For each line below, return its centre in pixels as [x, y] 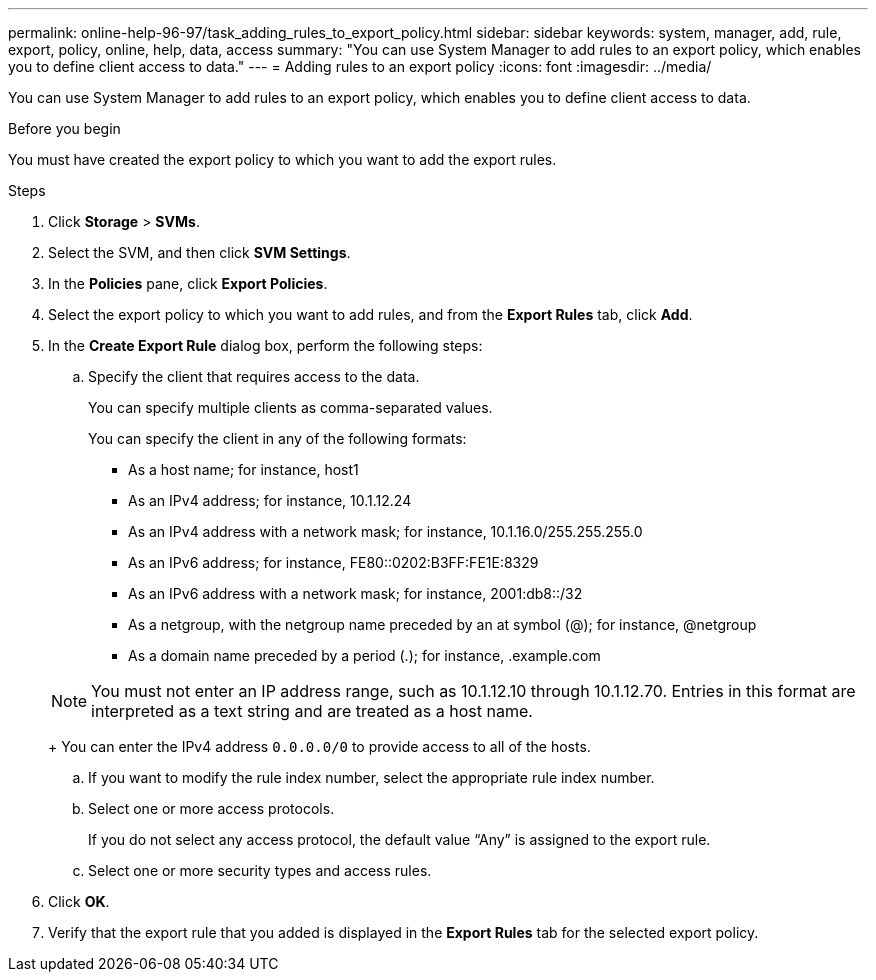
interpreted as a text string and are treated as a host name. [312, 711]
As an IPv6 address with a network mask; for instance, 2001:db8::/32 [355, 593]
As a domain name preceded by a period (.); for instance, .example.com [364, 655]
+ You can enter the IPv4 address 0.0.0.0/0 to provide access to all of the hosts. [319, 746]
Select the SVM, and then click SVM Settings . [199, 252]
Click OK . [79, 901]
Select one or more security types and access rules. [260, 870]
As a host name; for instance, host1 [243, 469]
